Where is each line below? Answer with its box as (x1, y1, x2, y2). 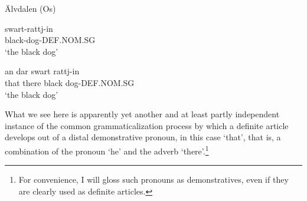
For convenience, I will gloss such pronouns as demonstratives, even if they (18, 173, 289, 186)
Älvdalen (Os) (5, 2, 56, 14)
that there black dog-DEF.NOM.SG (5, 76, 135, 88)
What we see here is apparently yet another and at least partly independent (5, 108, 280, 120)
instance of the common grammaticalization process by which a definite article (5, 119, 289, 131)
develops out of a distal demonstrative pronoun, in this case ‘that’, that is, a (5, 131, 281, 143)
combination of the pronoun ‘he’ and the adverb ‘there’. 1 (5, 143, 209, 157)
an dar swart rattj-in (5, 65, 80, 77)
